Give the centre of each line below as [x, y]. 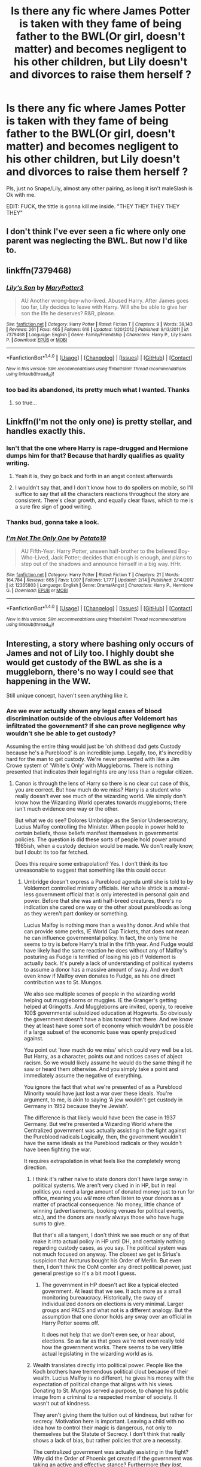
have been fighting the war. [57, 1149]
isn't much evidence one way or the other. [67, 809]
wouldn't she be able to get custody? [61, 733]
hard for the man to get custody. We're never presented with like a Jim [93, 759]
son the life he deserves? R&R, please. [68, 314]
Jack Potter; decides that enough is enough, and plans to [122, 558]
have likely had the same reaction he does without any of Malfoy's [105, 951]
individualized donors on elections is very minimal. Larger [112, 1304]
